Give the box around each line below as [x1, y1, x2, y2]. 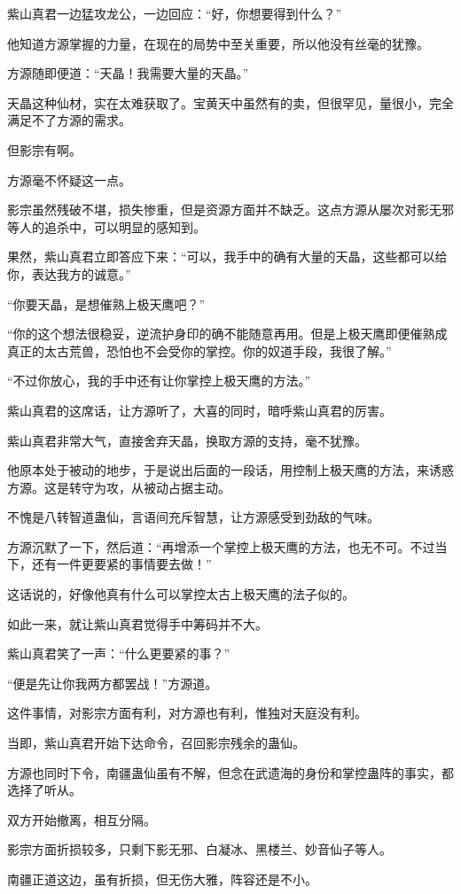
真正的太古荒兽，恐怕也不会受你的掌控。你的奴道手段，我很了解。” [7, 341, 392, 360]
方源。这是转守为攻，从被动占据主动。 [7, 478, 230, 496]
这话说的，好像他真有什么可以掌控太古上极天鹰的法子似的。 [7, 585, 355, 603]
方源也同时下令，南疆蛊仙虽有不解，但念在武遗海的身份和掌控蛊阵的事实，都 [7, 763, 454, 781]
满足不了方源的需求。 [7, 111, 131, 129]
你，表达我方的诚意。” [7, 264, 131, 283]
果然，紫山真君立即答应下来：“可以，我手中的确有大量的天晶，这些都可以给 [7, 247, 448, 266]
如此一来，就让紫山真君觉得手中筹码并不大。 [7, 614, 268, 633]
